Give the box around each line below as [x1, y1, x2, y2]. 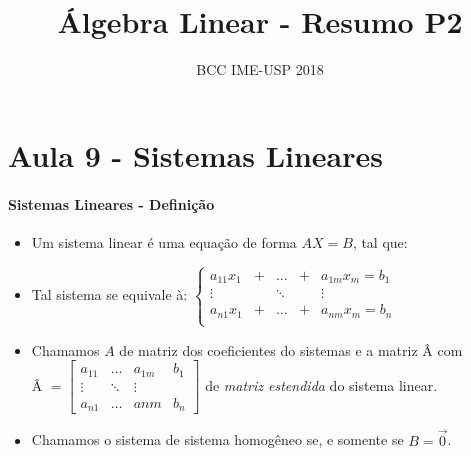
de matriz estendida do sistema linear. [205, 374, 438, 395]
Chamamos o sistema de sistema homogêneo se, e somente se [31, 429, 404, 450]
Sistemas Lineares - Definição [8, 193, 215, 214]
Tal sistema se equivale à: [31, 284, 188, 305]
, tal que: [352, 231, 408, 252]
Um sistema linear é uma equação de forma [31, 231, 297, 252]
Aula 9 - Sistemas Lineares [8, 134, 383, 175]
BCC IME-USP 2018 [196, 59, 324, 80]
